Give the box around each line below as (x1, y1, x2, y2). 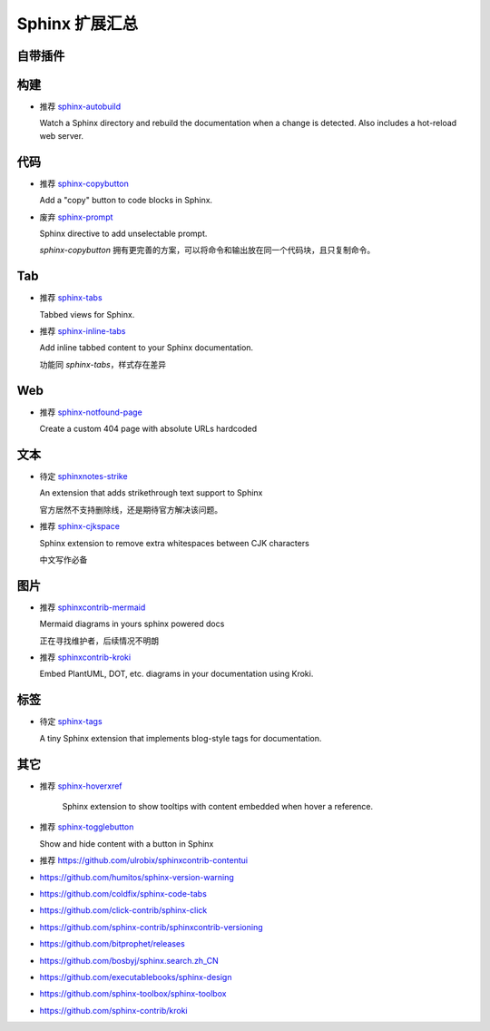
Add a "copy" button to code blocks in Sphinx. (39, 195, 213, 206)
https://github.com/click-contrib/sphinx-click (39, 905, 208, 916)
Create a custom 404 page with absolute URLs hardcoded (39, 423, 258, 435)
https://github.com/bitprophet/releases (39, 938, 185, 949)
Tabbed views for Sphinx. (39, 309, 135, 319)
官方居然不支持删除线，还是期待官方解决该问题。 (39, 504, 222, 515)
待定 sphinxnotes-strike (39, 471, 128, 481)
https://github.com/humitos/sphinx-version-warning (39, 871, 235, 882)
